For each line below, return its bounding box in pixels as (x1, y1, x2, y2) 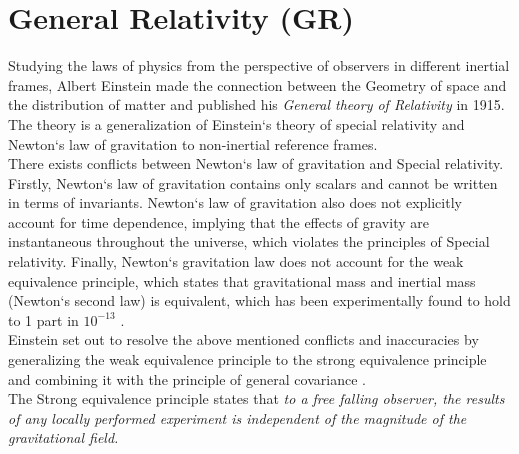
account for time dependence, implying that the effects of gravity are (8, 211, 429, 232)
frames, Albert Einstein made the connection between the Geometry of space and (8, 74, 507, 95)
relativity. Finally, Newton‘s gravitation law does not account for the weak (8, 251, 464, 272)
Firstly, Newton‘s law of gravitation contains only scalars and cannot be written (8, 172, 498, 193)
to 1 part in (8, 309, 79, 330)
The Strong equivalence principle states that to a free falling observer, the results (8, 388, 505, 409)
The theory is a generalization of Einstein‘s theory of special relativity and (8, 113, 465, 134)
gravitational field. (8, 427, 119, 448)
